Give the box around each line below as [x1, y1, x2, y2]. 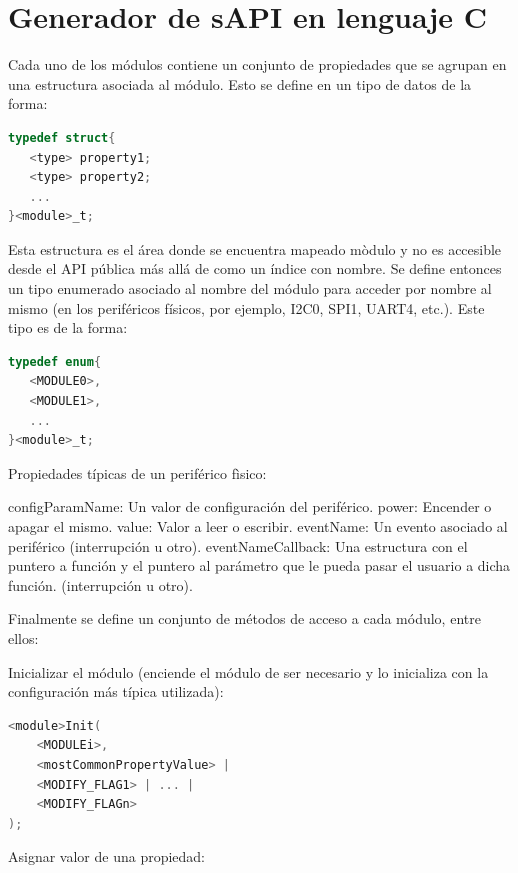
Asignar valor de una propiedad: [8, 846, 206, 867]
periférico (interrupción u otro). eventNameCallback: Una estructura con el [8, 535, 468, 556]
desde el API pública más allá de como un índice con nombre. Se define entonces [8, 258, 502, 279]
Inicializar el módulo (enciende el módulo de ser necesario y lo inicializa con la [8, 661, 489, 682]
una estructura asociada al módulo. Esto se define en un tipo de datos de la [8, 73, 472, 94]
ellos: [8, 627, 39, 648]
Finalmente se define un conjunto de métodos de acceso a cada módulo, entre [8, 608, 481, 629]
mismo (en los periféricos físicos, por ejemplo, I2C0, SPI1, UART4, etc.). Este [8, 297, 485, 318]
